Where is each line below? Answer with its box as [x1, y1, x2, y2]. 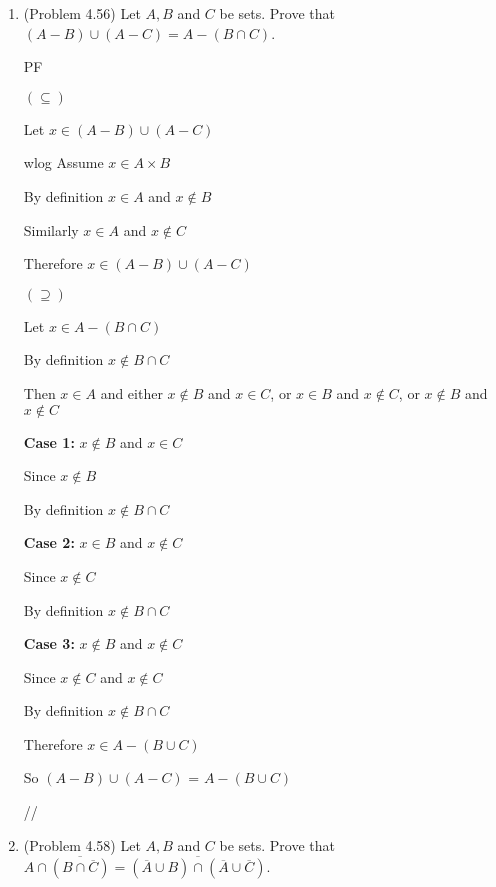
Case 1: [23, 431, 75, 452]
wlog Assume [23, 152, 104, 173]
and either [100, 382, 163, 403]
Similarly [23, 219, 79, 240]
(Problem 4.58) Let [23, 834, 141, 855]
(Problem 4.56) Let [23, 3, 141, 23]
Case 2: [23, 532, 75, 553]
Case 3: [23, 633, 75, 654]
